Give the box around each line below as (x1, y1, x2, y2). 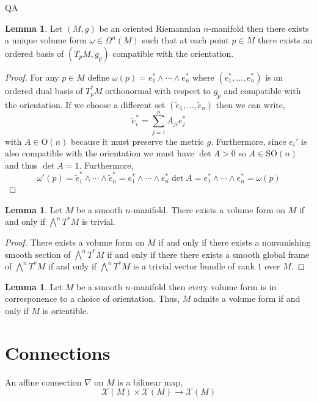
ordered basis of (5, 46, 64, 59)
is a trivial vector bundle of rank (133, 260, 255, 272)
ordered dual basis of (5, 84, 83, 97)
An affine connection (5, 375, 82, 388)
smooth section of (5, 247, 71, 260)
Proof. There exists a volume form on (5, 235, 145, 248)
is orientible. (42, 304, 89, 316)
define (87, 70, 110, 83)
